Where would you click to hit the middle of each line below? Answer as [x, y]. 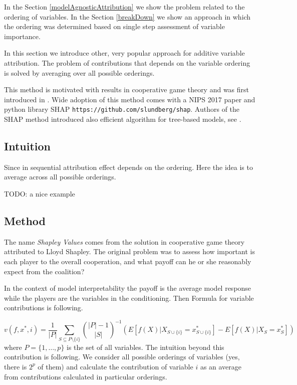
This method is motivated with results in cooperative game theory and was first [127, 89]
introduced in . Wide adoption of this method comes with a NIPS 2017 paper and [130, 99]
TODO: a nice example [40, 193]
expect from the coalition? [44, 271]
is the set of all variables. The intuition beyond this [145, 347]
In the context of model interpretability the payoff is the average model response [128, 288]
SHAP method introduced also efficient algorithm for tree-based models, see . [123, 119]
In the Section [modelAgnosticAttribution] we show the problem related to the [124, 7]
